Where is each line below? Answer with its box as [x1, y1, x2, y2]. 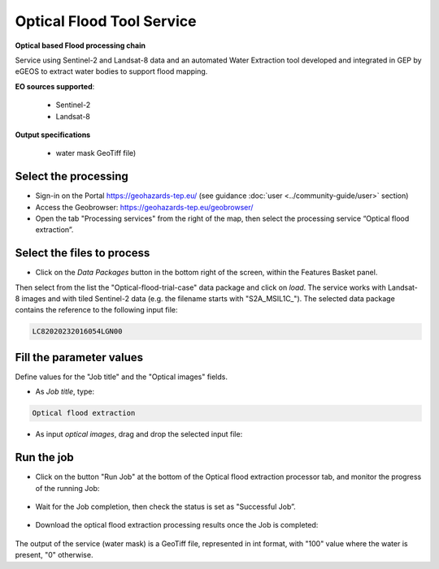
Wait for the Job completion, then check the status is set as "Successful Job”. [35, 502, 296, 511]
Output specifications [15, 130, 91, 140]
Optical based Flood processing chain [15, 41, 146, 50]
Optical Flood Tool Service [15, 12, 197, 30]
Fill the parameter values [15, 350, 144, 364]
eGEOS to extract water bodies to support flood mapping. [15, 67, 208, 76]
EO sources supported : [15, 81, 95, 91]
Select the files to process [15, 246, 150, 260]
